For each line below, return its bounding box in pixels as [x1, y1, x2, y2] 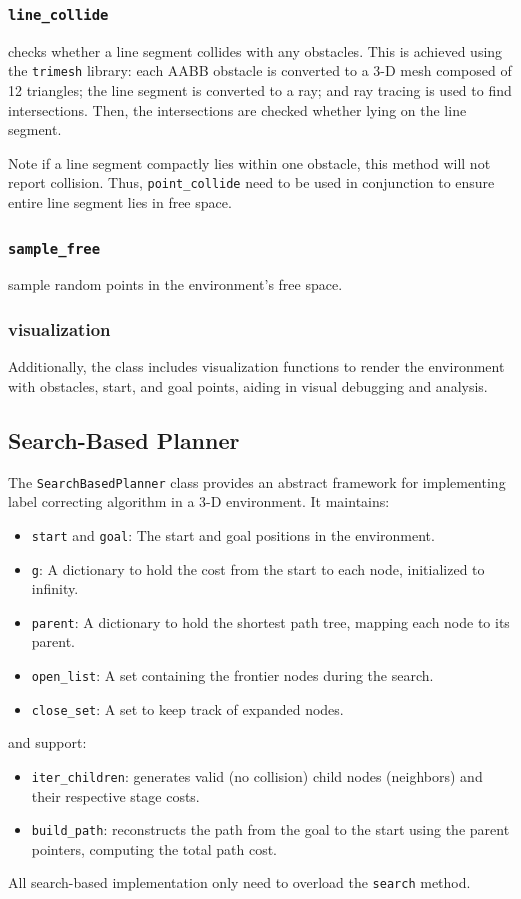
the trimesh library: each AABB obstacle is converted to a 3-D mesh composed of [8, 60, 512, 81]
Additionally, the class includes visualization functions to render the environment [8, 356, 505, 377]
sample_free [8, 240, 101, 257]
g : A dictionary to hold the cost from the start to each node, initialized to [31, 558, 485, 579]
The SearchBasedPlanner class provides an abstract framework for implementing [8, 471, 506, 492]
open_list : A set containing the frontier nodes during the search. [31, 665, 434, 686]
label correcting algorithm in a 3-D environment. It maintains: [8, 491, 390, 512]
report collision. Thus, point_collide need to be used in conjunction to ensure [8, 172, 495, 193]
